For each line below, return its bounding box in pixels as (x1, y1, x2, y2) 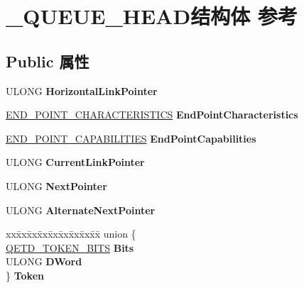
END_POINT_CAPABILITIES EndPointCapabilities (6, 131, 256, 145)
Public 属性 (6, 50, 89, 72)
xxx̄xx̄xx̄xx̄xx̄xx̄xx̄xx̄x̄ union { (6, 226, 136, 241)
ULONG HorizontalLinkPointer (6, 83, 158, 98)
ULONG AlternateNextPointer (6, 202, 156, 217)
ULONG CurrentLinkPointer (6, 155, 145, 170)
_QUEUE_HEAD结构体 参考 (6, 1, 298, 31)
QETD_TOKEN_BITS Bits (6, 240, 134, 255)
